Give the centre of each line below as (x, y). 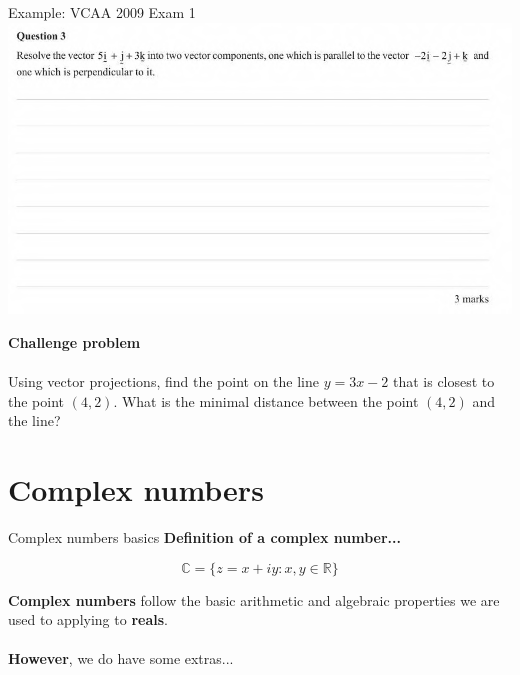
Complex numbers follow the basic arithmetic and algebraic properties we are (254, 599)
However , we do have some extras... (121, 658)
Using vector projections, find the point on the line (163, 381)
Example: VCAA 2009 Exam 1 (102, 12)
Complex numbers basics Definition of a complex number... (204, 536)
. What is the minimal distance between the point (266, 400)
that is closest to (443, 381)
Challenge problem (74, 341)
